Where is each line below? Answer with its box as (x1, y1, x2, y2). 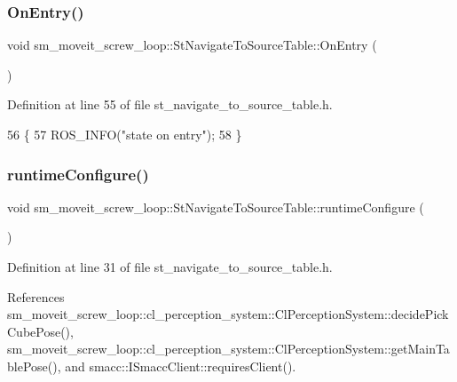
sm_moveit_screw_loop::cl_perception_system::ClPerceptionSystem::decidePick (7, 305, 449, 323)
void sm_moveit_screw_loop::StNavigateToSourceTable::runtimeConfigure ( (7, 197, 424, 216)
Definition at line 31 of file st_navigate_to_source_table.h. (7, 258, 333, 275)
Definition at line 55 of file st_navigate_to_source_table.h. (7, 95, 333, 114)
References (7, 287, 65, 306)
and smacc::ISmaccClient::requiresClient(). (65, 356, 296, 375)
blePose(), (7, 356, 61, 375)
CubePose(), (7, 322, 74, 340)
